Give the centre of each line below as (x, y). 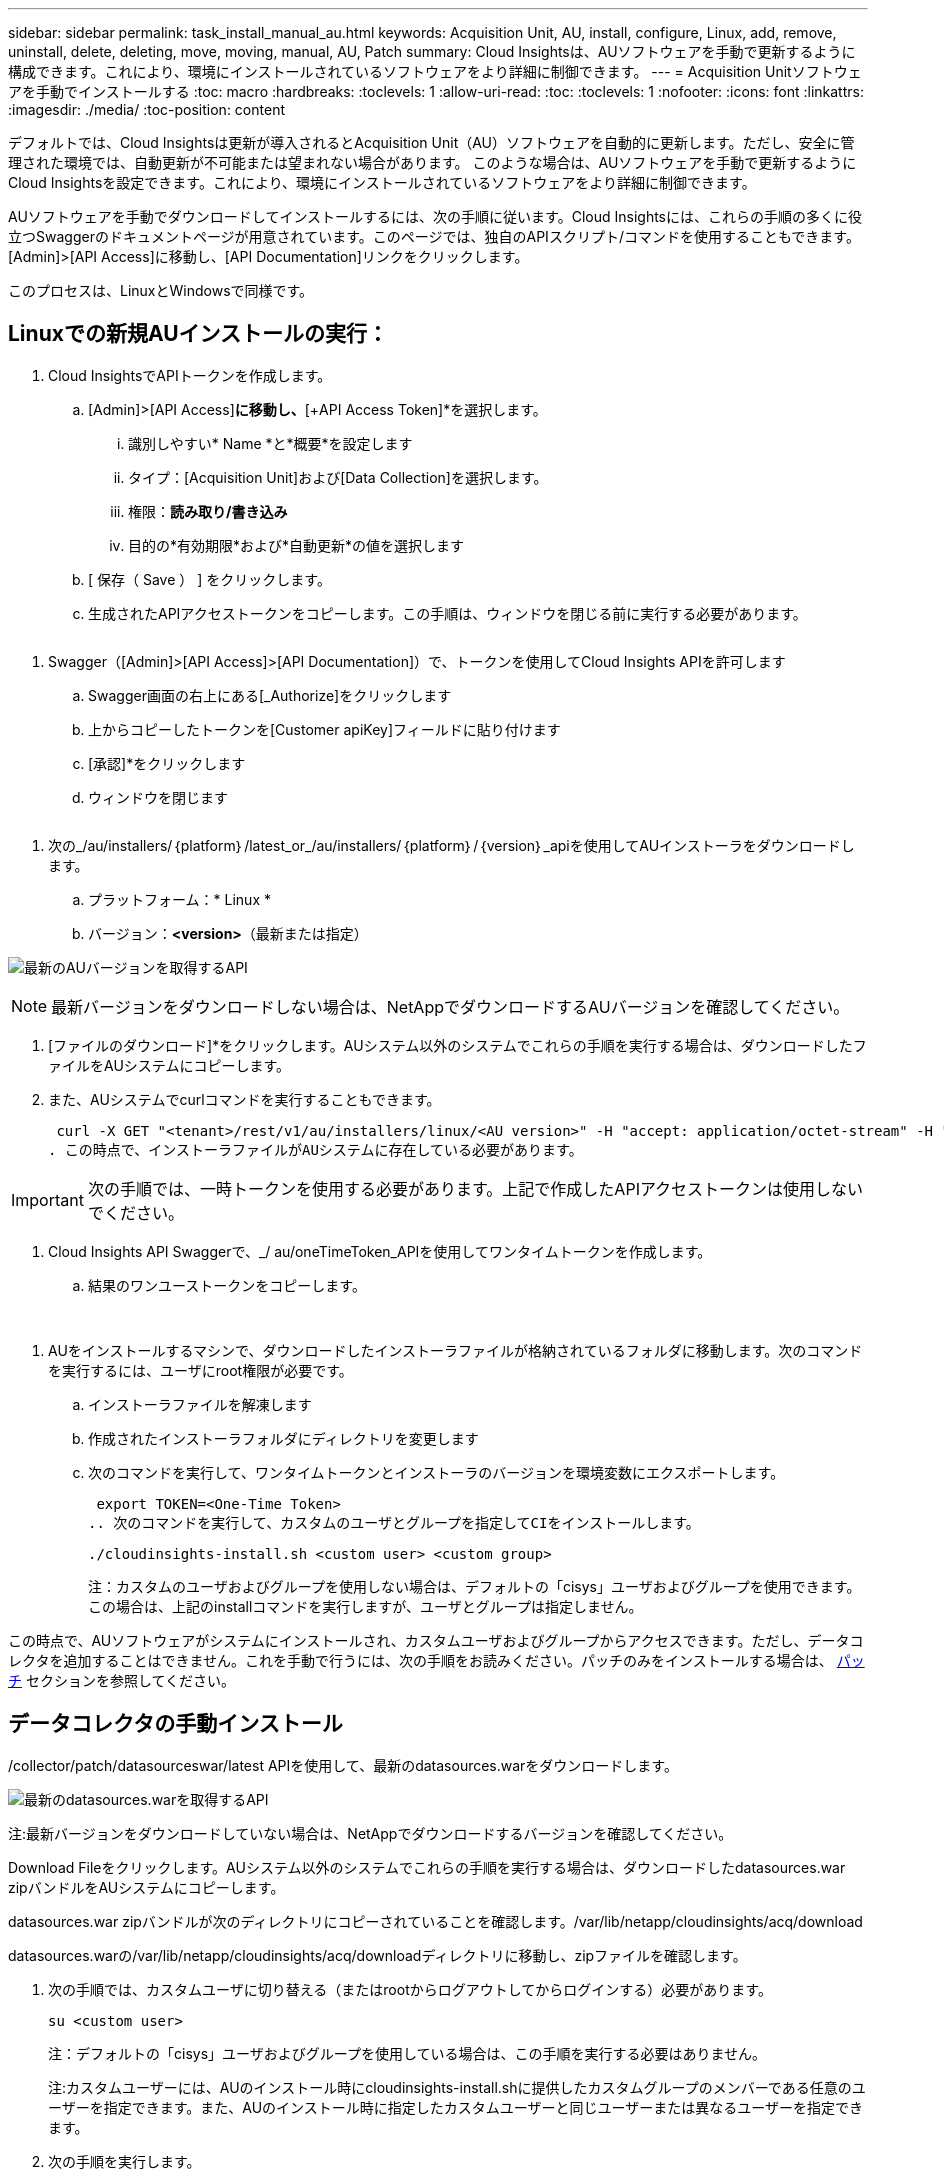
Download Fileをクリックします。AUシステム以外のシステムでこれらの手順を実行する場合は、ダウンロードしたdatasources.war (427, 1867)
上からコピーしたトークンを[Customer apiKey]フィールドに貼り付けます (324, 729)
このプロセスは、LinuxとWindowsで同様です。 (161, 290)
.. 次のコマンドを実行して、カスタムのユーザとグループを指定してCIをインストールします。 (394, 1522)
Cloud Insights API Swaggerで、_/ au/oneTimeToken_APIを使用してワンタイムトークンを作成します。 (380, 1251)
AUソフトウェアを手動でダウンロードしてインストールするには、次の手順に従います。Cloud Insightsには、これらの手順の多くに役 (435, 216)
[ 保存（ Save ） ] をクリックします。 (209, 579)
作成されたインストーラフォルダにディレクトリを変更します (283, 1438)
